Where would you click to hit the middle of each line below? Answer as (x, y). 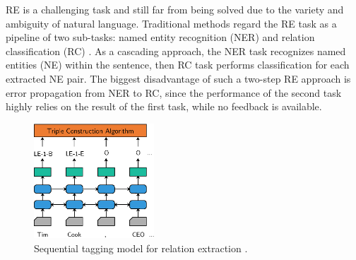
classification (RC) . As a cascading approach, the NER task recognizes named (176, 51)
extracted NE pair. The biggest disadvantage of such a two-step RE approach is (178, 78)
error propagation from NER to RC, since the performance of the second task (174, 92)
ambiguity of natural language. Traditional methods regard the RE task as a (171, 23)
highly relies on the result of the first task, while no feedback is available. (164, 106)
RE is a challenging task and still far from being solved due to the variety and (175, 9)
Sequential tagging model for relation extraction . (141, 248)
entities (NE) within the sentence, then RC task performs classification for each (178, 65)
